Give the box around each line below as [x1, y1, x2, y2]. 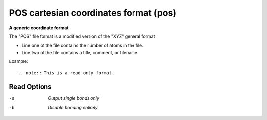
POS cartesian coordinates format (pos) [9, 7, 177, 18]
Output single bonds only [48, 95, 100, 101]
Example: [9, 59, 28, 64]
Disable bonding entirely [48, 104, 98, 110]
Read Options [9, 83, 52, 91]
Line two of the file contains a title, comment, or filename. [21, 49, 139, 55]
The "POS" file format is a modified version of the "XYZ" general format [9, 33, 155, 39]
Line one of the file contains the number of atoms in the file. [21, 42, 143, 49]
